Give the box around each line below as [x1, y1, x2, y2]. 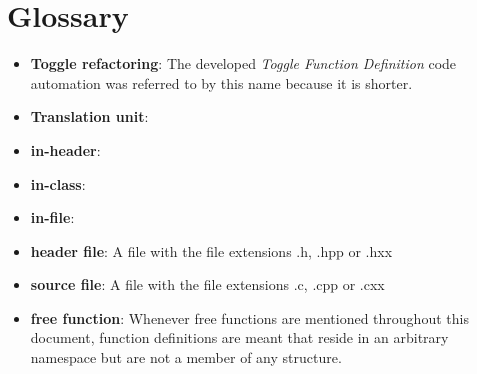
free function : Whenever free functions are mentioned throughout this [30, 307, 469, 328]
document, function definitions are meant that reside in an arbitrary [30, 327, 449, 348]
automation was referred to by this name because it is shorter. [30, 72, 413, 93]
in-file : [30, 207, 75, 228]
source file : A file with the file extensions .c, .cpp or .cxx [30, 274, 385, 295]
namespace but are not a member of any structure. [30, 347, 342, 368]
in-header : [30, 139, 101, 160]
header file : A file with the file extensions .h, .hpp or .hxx [30, 240, 393, 261]
